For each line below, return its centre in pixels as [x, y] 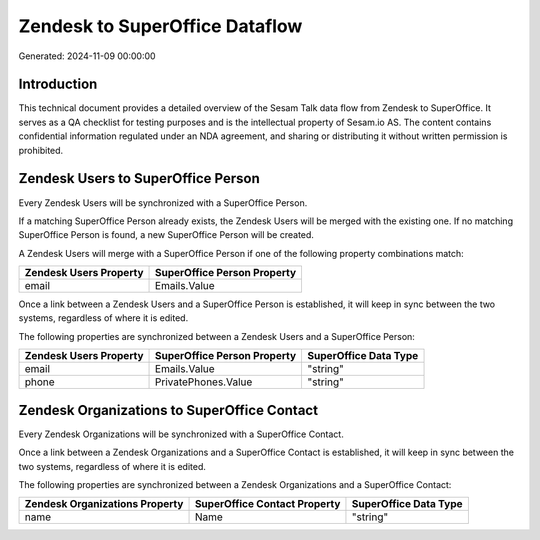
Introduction [58, 84]
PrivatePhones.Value [204, 382]
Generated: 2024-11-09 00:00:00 [87, 56]
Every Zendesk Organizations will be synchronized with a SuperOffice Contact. [181, 434]
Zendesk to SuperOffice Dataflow [160, 26]
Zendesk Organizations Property [104, 504]
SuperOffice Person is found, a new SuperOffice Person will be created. [166, 235]
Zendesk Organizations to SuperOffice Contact [168, 410]
